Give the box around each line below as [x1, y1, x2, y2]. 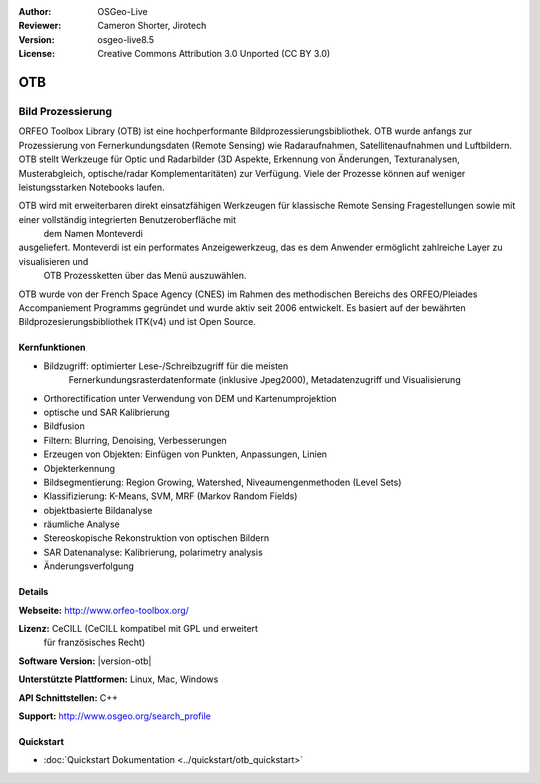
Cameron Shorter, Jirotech [97, 20, 207, 32]
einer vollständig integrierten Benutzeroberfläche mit [18, 213, 237, 225]
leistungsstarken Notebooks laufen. [18, 181, 165, 193]
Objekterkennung [43, 462, 115, 474]
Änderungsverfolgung [43, 560, 134, 572]
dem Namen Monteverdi [43, 228, 144, 240]
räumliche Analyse [43, 518, 120, 530]
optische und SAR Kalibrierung [43, 406, 170, 418]
